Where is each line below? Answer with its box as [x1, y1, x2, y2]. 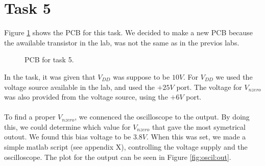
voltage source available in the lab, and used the [4, 81, 155, 92]
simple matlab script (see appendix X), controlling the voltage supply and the [4, 141, 248, 152]
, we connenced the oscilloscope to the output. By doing [75, 111, 250, 122]
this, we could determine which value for [4, 121, 131, 132]
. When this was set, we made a [147, 131, 246, 142]
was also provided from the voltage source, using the [4, 91, 168, 102]
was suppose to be [113, 71, 170, 82]
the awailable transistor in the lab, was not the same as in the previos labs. [4, 37, 239, 48]
